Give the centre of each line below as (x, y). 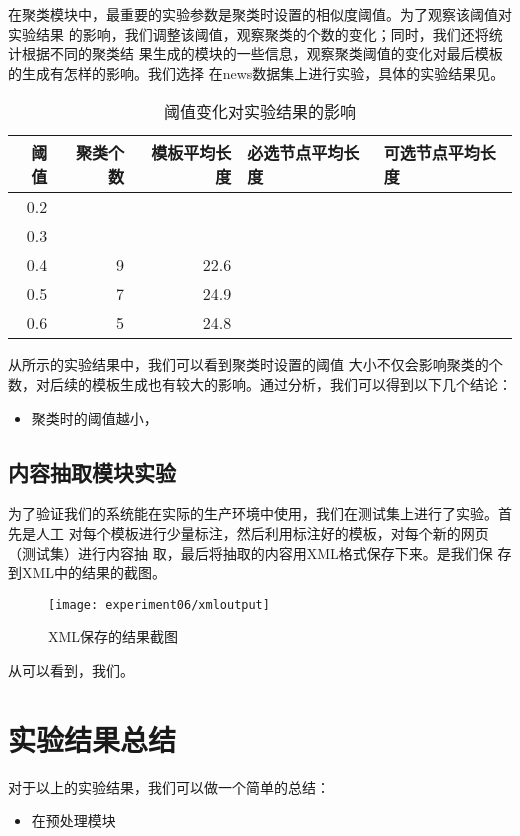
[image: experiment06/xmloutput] (159, 604)
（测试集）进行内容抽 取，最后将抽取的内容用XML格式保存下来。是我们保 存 (260, 552)
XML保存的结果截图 (113, 636)
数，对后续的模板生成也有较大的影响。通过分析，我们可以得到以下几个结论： (260, 383)
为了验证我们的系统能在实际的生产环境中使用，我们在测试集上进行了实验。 (253, 513)
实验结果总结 (92, 738)
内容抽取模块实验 (92, 471)
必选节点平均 (295, 153)
